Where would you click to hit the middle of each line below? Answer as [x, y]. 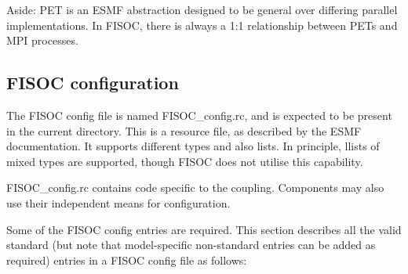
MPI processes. [42, 40]
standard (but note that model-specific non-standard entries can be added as [191, 245]
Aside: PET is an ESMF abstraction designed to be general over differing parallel [202, 9]
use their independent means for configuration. [118, 202]
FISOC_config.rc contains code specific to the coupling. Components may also [195, 187]
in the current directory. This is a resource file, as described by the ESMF [184, 130]
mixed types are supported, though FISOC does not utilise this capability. [185, 161]
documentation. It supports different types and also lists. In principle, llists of [193, 146]
